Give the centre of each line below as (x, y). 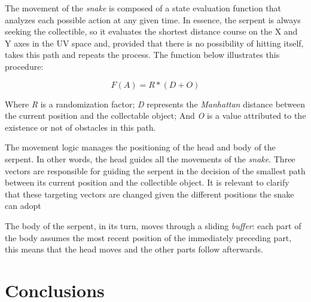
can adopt (23, 206)
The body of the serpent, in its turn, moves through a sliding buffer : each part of (153, 225)
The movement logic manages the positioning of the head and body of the (140, 147)
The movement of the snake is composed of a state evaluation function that (143, 8)
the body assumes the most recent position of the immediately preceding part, (148, 237)
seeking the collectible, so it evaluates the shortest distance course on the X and (151, 31)
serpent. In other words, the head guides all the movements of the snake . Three (150, 158)
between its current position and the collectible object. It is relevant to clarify (147, 182)
